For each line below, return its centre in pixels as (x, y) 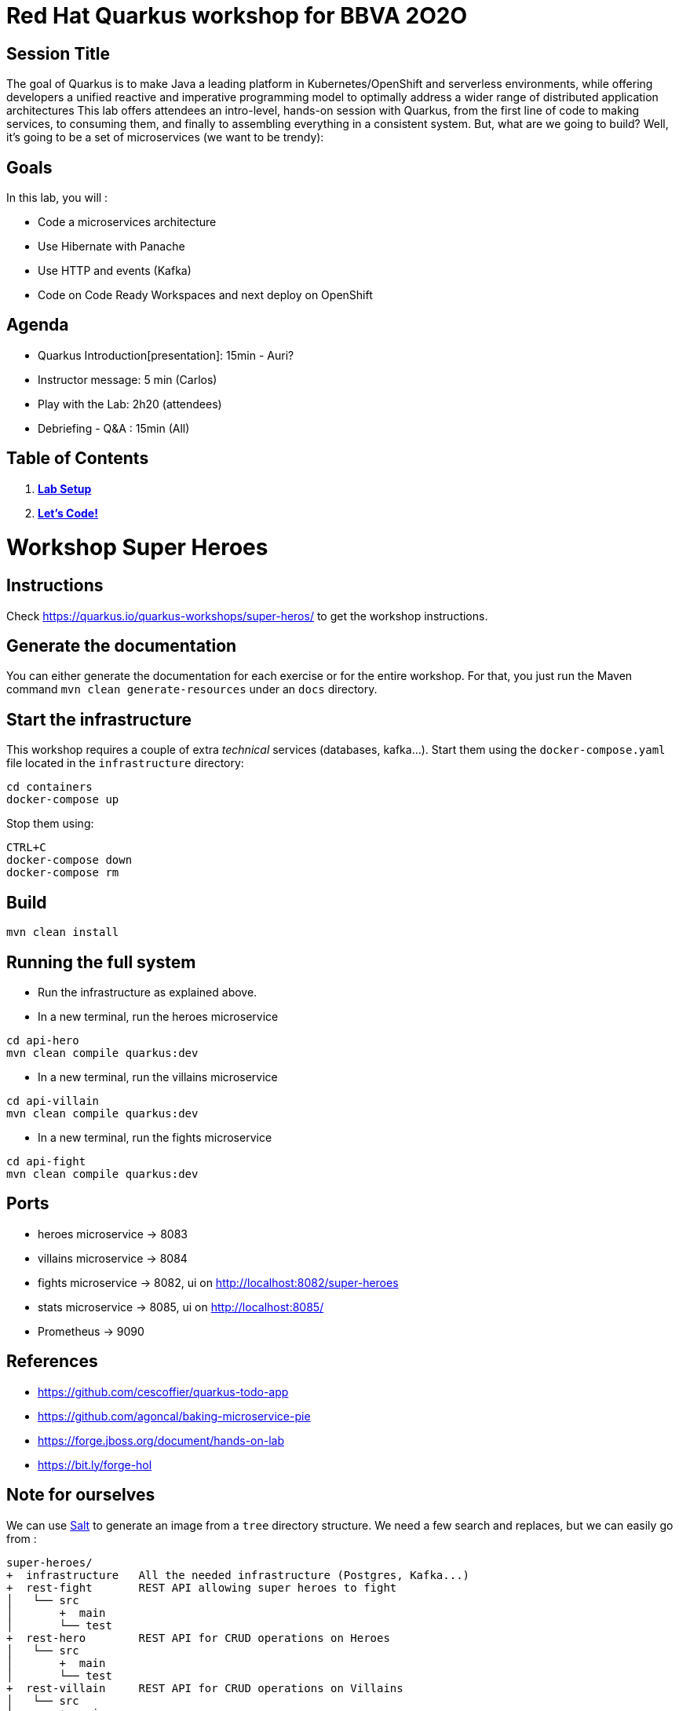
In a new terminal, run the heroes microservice (158, 1016)
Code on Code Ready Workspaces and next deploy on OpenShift (205, 295)
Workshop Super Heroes (137, 548)
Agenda (38, 325)
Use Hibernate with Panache (111, 247)
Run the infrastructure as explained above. (148, 992)
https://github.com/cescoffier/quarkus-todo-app (163, 1391)
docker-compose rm (63, 873)
